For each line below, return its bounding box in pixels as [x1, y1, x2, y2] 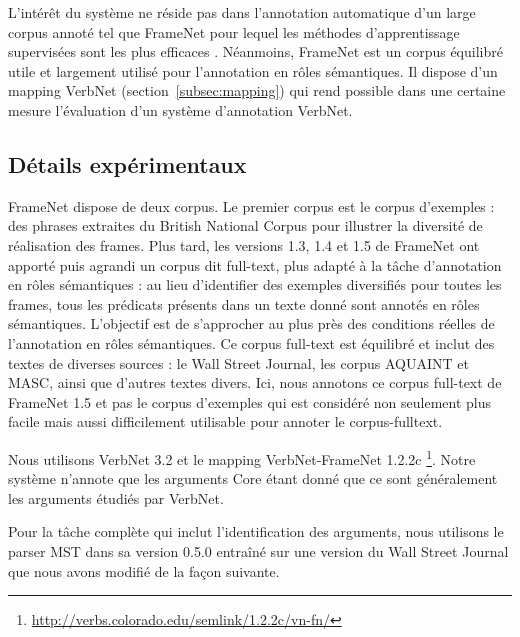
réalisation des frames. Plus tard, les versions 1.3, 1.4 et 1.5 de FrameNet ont [8, 234, 480, 255]
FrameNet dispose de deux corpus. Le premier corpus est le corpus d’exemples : [8, 195, 495, 216]
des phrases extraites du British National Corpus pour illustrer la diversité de [8, 215, 483, 236]
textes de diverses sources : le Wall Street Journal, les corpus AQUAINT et [8, 352, 469, 373]
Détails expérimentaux [8, 148, 247, 179]
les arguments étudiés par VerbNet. [8, 487, 224, 508]
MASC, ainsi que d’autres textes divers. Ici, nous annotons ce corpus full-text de [8, 372, 502, 393]
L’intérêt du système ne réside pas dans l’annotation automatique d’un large [8, 2, 476, 22]
